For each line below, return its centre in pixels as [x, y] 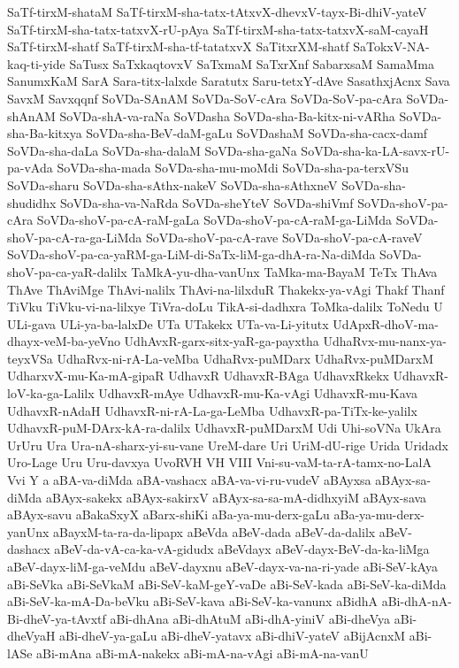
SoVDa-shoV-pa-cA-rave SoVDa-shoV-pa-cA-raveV [284, 237]
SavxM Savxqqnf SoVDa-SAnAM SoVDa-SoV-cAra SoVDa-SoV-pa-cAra [205, 98]
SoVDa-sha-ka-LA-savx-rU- [375, 150]
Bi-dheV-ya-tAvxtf [57, 618]
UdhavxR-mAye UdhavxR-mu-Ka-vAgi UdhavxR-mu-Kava [258, 393]
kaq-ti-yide [36, 63]
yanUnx [28, 531]
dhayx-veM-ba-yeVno [64, 341]
